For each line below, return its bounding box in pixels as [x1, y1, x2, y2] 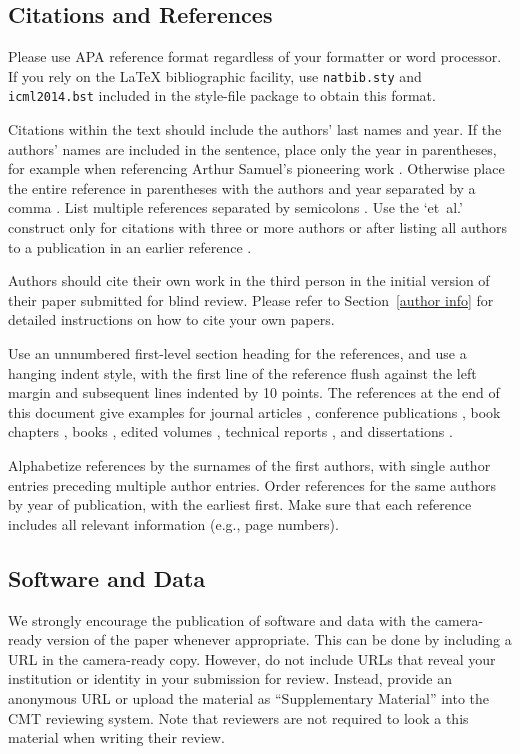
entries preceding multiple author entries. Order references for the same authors [8, 474, 497, 495]
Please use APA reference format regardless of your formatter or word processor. [8, 46, 502, 67]
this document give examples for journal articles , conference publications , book [8, 401, 501, 422]
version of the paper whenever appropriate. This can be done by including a [46, 629, 512, 650]
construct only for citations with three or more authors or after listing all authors [8, 217, 507, 238]
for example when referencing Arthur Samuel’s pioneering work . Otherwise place [8, 158, 505, 179]
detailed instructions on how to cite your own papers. [8, 309, 335, 330]
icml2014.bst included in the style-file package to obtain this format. [8, 85, 436, 106]
